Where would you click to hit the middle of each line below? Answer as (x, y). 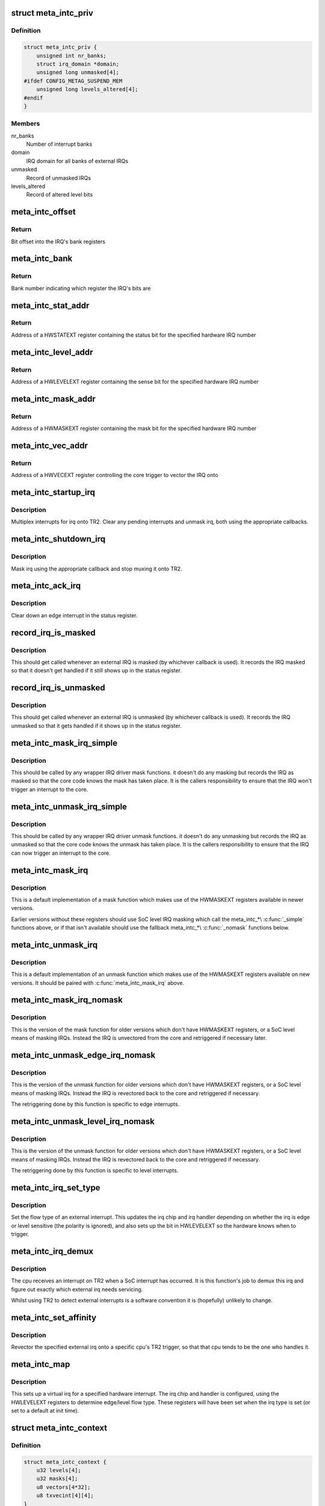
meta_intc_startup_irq (53, 492)
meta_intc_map (41, 1364)
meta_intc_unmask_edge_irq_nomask (83, 1055)
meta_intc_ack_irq (46, 586)
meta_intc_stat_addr (50, 305)
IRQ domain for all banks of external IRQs (77, 161)
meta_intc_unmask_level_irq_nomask (83, 1121)
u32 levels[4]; (59, 1470)
